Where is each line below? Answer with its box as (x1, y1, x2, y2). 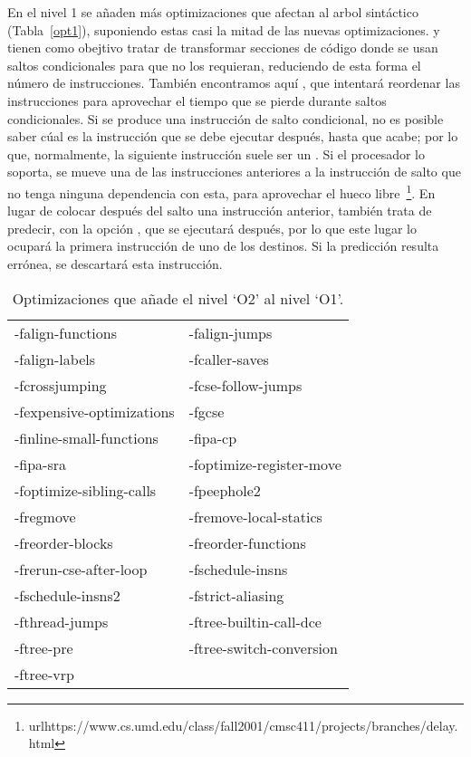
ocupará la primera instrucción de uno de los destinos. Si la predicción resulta (7, 236, 439, 255)
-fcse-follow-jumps (188, 374, 303, 396)
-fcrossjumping (14, 374, 107, 396)
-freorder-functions (188, 532, 306, 553)
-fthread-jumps (14, 610, 109, 632)
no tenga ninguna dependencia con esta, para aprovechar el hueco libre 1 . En (7, 180, 436, 202)
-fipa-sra (14, 453, 67, 474)
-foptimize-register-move (188, 453, 341, 474)
